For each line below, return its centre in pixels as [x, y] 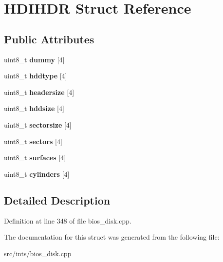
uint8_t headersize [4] [39, 92]
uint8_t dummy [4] [34, 59]
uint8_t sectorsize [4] [38, 124]
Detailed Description [57, 200]
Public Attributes [49, 39]
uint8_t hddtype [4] [36, 76]
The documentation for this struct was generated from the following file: [112, 237]
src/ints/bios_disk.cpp [38, 253]
